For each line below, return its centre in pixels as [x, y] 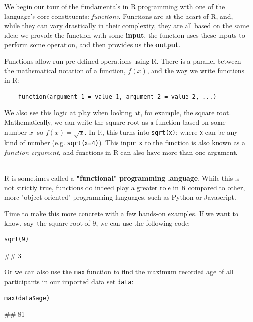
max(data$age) [27, 298]
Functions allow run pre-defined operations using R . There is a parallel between [123, 60]
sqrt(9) [17, 240]
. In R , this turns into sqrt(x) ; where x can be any [161, 131]
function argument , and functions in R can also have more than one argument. [121, 152]
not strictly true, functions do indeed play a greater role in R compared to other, [125, 187]
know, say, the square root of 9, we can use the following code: [97, 223]
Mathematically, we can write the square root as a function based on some [115, 122]
